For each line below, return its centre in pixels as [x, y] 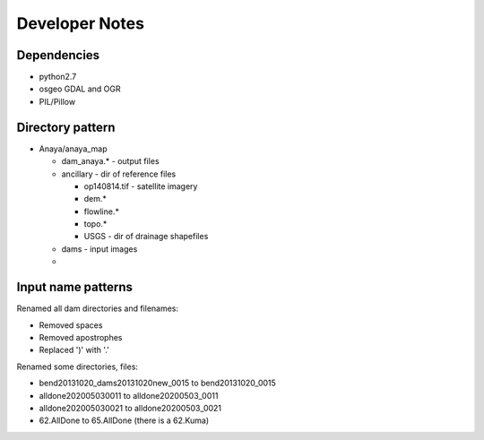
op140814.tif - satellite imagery [141, 186]
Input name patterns [75, 287]
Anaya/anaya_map [73, 149]
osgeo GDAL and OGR [80, 89]
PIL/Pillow [57, 101]
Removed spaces [71, 325]
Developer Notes [81, 23]
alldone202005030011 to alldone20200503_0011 [129, 395]
